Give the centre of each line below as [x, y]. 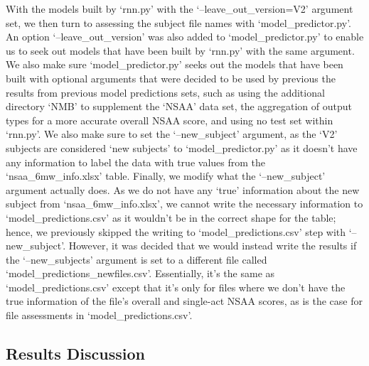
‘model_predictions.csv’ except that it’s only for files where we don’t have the [176, 287]
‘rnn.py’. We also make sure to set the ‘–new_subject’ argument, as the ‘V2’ [172, 134]
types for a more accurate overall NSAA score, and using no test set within [170, 120]
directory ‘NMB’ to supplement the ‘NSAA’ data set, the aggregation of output [179, 106]
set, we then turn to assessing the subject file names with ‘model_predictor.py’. [178, 22]
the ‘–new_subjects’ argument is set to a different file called [137, 259]
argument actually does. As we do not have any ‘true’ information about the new [183, 189]
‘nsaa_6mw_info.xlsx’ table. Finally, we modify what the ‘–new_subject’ [166, 176]
